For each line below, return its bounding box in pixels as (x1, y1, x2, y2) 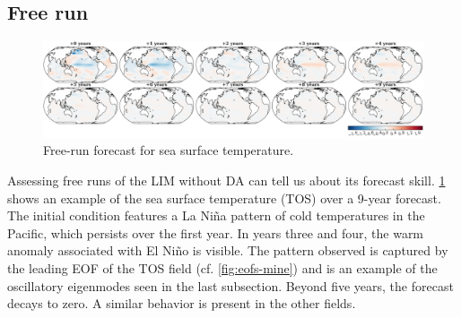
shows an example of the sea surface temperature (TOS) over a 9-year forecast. (7, 188, 441, 207)
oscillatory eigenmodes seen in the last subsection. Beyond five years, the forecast (7, 276, 454, 295)
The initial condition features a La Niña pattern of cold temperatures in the (7, 206, 425, 225)
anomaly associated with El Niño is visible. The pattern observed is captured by (7, 241, 448, 260)
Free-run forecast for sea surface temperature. (43, 141, 294, 159)
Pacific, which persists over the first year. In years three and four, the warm (7, 223, 424, 242)
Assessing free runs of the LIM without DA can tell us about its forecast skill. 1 (7, 171, 446, 190)
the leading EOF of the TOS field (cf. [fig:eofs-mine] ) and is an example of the (7, 259, 438, 278)
